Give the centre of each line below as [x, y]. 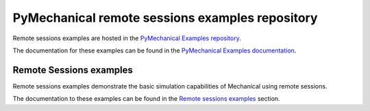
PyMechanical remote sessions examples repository [165, 18]
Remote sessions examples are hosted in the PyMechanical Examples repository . [127, 38]
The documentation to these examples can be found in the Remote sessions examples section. [146, 99]
